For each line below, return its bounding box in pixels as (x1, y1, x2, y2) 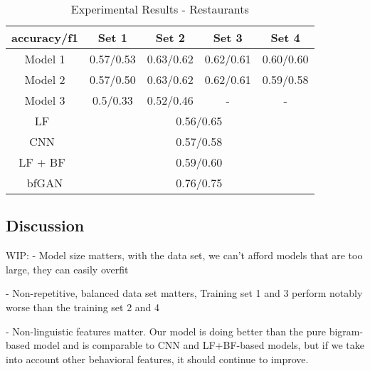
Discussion (6, 214, 85, 236)
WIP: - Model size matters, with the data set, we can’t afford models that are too (6, 248, 363, 263)
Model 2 (24, 71, 65, 88)
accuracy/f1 (11, 29, 78, 46)
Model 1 (24, 51, 65, 67)
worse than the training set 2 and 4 (6, 299, 160, 314)
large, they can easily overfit (6, 261, 129, 276)
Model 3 (24, 92, 65, 108)
